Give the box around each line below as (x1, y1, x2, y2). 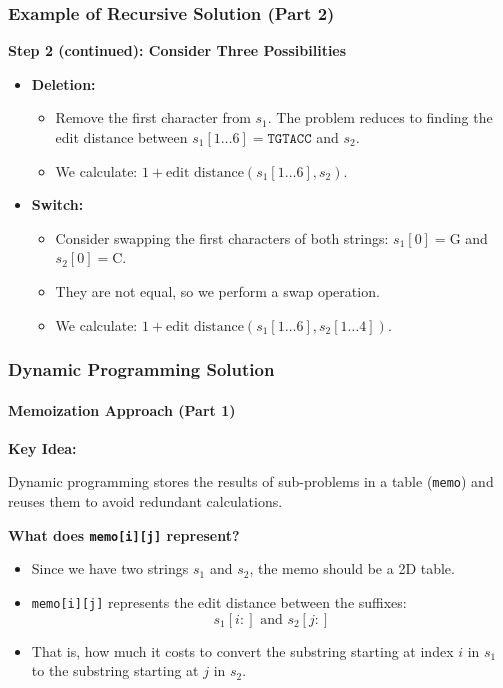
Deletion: (31, 73, 96, 94)
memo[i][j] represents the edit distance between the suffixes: (31, 591, 407, 612)
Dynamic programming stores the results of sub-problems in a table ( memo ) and (8, 471, 494, 492)
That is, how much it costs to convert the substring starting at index (31, 640, 454, 661)
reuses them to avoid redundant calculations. (8, 491, 283, 512)
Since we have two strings (31, 558, 189, 579)
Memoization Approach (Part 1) (8, 399, 236, 420)
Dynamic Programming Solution (8, 357, 275, 382)
